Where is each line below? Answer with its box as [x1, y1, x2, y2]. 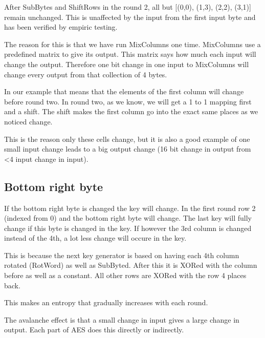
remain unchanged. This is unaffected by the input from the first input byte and [4, 11, 256, 22]
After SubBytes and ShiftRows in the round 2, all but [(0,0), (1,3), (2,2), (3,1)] [4, 2, 251, 12]
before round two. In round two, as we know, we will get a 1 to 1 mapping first [4, 96, 252, 107]
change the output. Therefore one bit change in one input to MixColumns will [4, 58, 249, 69]
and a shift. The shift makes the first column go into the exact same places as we [4, 106, 258, 117]
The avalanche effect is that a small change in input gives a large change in [4, 314, 239, 325]
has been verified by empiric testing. [4, 22, 118, 32]
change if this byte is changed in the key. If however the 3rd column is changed [4, 222, 252, 233]
